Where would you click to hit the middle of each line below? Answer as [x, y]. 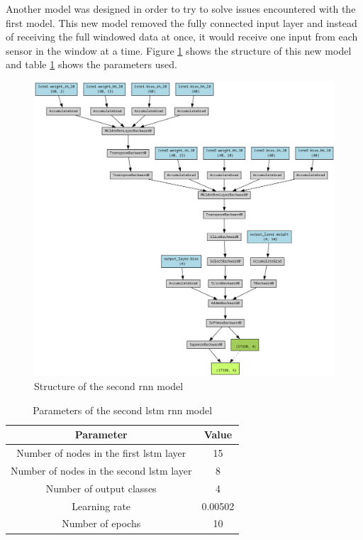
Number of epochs [101, 523]
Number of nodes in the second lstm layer [101, 470]
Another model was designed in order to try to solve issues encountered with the [181, 9]
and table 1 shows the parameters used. [91, 64]
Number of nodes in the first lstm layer [101, 453]
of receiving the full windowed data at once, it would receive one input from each [182, 37]
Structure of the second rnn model [109, 386]
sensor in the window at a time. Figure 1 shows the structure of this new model [179, 50]
